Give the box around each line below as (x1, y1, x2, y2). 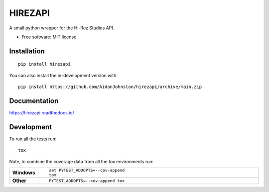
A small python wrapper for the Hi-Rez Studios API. (9, 25, 115, 31)
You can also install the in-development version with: (9, 72, 118, 78)
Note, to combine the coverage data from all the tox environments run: (9, 158, 154, 164)
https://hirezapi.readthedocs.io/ (9, 110, 74, 116)
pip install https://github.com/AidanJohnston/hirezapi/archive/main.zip (18, 84, 202, 90)
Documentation (9, 96, 59, 105)
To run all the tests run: (9, 136, 57, 142)
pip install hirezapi (18, 61, 71, 67)
